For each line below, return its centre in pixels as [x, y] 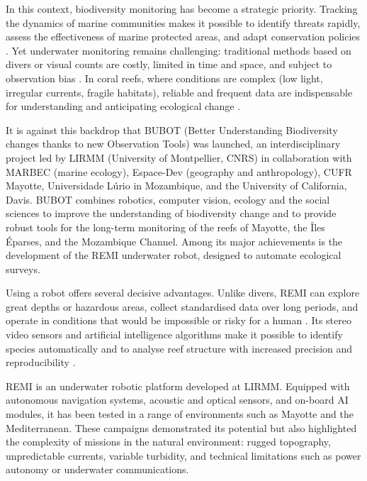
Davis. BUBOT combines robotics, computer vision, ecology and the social [168, 199]
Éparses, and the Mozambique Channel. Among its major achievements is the [174, 241]
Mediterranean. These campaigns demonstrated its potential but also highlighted [181, 427]
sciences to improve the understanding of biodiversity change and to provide [171, 213]
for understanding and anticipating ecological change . [123, 106]
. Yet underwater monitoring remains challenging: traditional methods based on [179, 50]
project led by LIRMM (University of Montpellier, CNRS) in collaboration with [179, 157]
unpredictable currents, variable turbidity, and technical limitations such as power [183, 455]
